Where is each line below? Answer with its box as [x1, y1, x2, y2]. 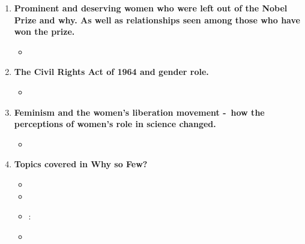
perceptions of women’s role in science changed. [14, 118, 216, 130]
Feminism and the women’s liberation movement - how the [14, 106, 265, 118]
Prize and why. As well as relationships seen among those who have [14, 13, 300, 26]
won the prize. [14, 25, 75, 38]
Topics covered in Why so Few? [14, 158, 148, 170]
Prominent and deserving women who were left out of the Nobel [14, 2, 288, 14]
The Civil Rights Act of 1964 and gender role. [14, 65, 209, 78]
